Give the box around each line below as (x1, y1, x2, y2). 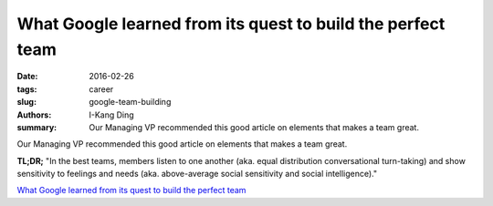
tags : (16, 83, 37, 95)
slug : (16, 97, 37, 108)
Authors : (16, 109, 52, 120)
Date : (16, 71, 38, 82)
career (89, 83, 114, 95)
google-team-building (89, 97, 172, 108)
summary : (16, 121, 58, 132)
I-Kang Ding (89, 109, 134, 120)
